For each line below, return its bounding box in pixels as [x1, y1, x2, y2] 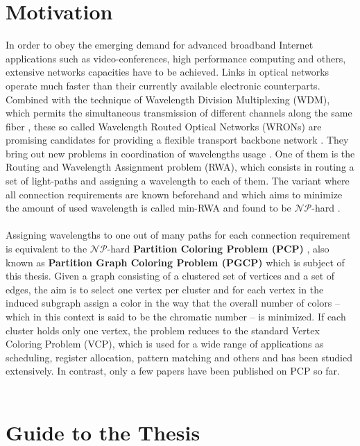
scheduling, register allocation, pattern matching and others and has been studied [6, 350, 352, 364]
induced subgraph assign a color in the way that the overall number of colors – [6, 295, 340, 310]
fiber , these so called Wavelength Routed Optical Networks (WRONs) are [6, 119, 322, 133]
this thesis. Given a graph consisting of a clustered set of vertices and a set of [6, 268, 335, 283]
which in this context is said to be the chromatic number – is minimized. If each [6, 309, 346, 323]
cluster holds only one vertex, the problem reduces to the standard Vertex [6, 323, 320, 337]
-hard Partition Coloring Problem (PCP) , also [107, 241, 329, 256]
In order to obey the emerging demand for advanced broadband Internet [6, 37, 314, 52]
